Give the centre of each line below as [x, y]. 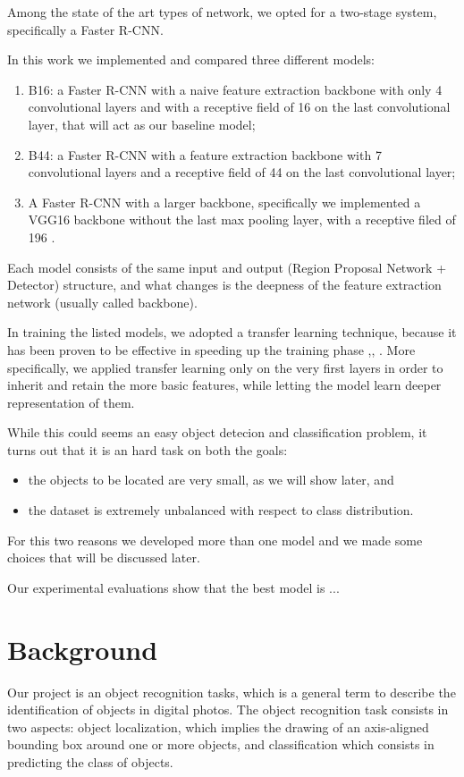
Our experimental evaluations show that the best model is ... [173, 587]
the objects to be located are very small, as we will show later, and [211, 480]
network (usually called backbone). [102, 302]
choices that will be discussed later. [104, 557]
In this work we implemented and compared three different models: [191, 59]
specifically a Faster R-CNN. [85, 29]
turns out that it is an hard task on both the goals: [148, 449]
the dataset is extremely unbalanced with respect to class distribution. [221, 510]
